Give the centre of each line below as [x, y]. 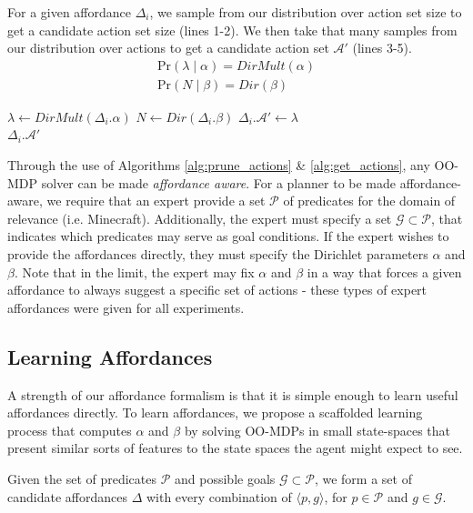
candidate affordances [67, 496]
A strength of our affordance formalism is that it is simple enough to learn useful [233, 394]
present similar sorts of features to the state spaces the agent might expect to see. [235, 448]
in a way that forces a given [384, 272]
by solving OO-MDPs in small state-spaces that [317, 430]
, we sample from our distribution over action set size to [306, 12]
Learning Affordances [110, 356]
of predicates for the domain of [369, 201]
